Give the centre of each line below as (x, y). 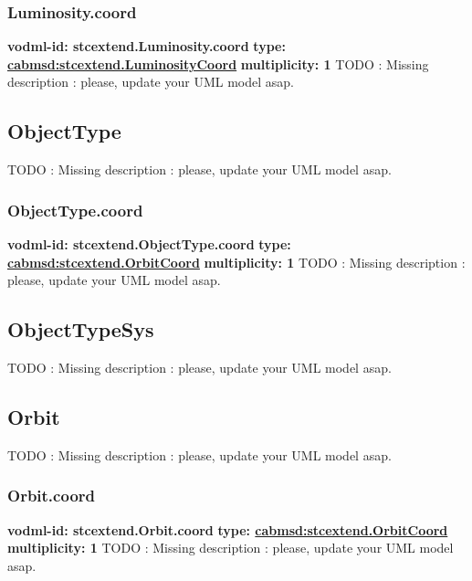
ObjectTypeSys (81, 329)
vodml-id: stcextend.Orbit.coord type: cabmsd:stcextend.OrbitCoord (228, 529)
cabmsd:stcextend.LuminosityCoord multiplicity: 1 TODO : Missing (218, 63)
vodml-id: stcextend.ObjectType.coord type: (149, 244)
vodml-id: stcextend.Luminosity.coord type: (147, 46)
